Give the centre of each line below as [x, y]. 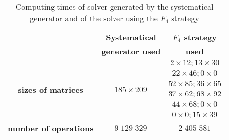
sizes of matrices [51, 90]
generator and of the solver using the [94, 18]
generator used [131, 51]
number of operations [51, 128]
